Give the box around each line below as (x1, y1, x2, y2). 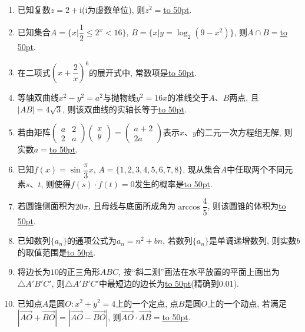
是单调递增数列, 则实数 (208, 234, 297, 247)
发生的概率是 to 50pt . (134, 177, 213, 190)
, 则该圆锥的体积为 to (207, 200, 286, 212)
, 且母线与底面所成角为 (88, 200, 176, 212)
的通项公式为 (67, 234, 117, 247)
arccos (178, 202, 200, 211)
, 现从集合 (183, 163, 221, 175)
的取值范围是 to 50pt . (17, 245, 96, 258)
